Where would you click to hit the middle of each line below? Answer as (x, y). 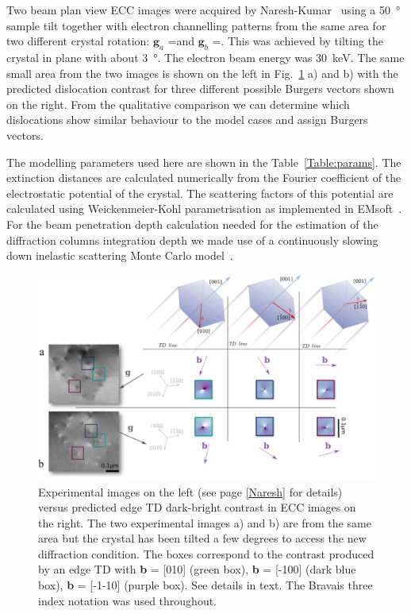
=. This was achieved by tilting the (298, 41)
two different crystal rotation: (78, 41)
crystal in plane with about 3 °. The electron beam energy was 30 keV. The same (205, 57)
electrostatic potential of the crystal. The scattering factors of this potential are (200, 193)
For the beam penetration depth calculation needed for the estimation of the (192, 224)
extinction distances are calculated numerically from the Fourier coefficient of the (204, 178)
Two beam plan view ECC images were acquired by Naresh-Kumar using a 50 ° (204, 10)
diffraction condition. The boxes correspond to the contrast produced (206, 553)
